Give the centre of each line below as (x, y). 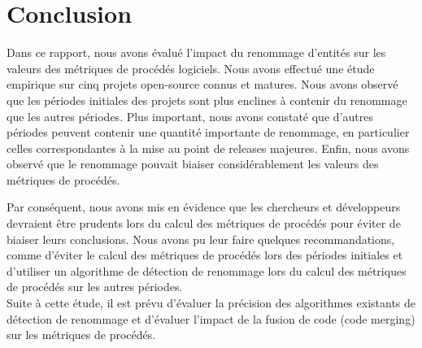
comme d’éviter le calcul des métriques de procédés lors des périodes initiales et (205, 255)
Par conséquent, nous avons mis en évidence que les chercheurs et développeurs (204, 207)
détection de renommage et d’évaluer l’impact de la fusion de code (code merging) (211, 318)
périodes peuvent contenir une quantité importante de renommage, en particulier (208, 132)
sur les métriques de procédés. (81, 335)
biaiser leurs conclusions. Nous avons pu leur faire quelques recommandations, (201, 239)
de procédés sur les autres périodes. (95, 287)
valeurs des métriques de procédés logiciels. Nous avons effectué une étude (191, 68)
